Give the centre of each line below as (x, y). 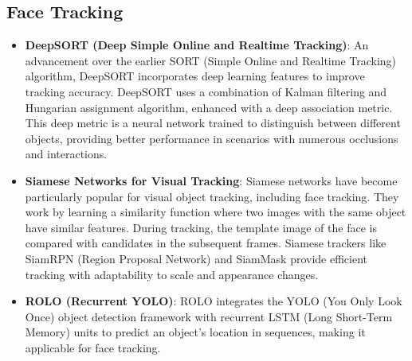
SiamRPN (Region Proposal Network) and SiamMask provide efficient (196, 258)
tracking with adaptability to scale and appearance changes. (172, 274)
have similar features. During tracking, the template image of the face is (201, 227)
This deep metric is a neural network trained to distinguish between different (213, 123)
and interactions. (66, 154)
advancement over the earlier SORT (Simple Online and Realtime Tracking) (211, 60)
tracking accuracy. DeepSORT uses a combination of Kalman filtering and (206, 91)
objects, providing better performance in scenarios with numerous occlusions (212, 138)
